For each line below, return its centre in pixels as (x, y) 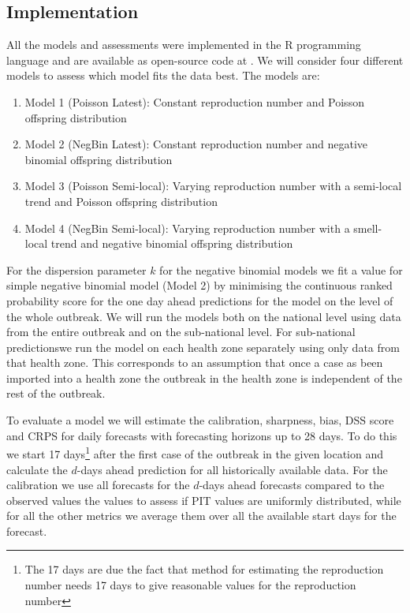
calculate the (37, 469)
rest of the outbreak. (56, 393)
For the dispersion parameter (76, 269)
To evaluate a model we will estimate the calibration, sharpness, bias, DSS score (200, 420)
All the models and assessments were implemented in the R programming (184, 45)
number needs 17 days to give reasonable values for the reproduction (190, 585)
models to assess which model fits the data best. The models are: (163, 75)
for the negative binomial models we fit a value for (281, 269)
